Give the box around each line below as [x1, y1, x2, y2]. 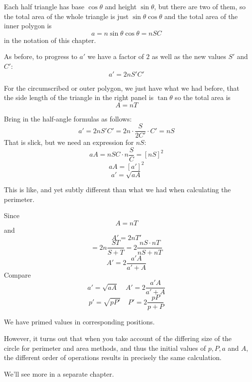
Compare [4, 269, 31, 280]
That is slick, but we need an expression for [4, 137, 134, 147]
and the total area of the [164, 11, 238, 21]
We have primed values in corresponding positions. [4, 317, 155, 327]
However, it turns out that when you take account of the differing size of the [4, 333, 232, 343]
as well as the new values [152, 51, 226, 61]
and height [105, 1, 137, 11]
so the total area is [175, 92, 231, 102]
